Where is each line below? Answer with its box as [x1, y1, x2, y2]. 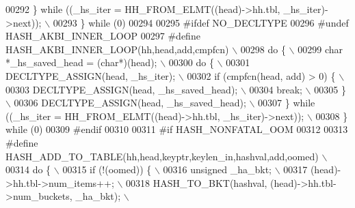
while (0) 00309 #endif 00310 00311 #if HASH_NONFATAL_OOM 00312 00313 [5, 122, 348, 136]
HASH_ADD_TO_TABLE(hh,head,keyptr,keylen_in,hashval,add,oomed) [5, 149, 319, 163]
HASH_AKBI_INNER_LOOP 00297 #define [5, 29, 200, 43]
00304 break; [249, 82, 302, 96]
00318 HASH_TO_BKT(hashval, [126, 175, 267, 190]
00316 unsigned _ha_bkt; [163, 162, 272, 177]
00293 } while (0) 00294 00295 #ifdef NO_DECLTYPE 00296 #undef [53, 15, 349, 29]
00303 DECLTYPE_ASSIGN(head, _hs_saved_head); [5, 82, 238, 96]
